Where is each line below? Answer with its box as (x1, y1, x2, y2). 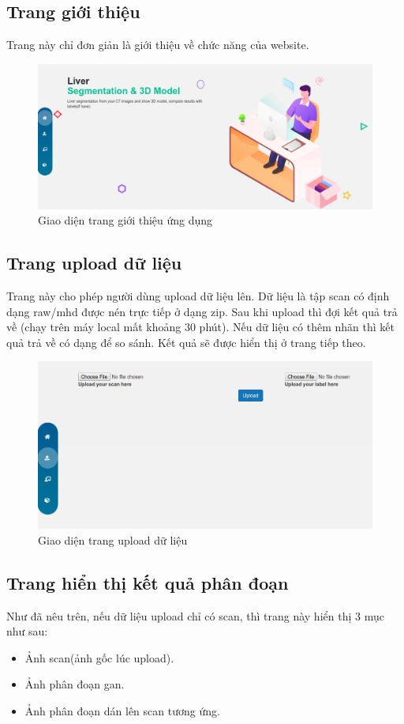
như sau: (6, 623, 48, 639)
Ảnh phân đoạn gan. (24, 676, 125, 692)
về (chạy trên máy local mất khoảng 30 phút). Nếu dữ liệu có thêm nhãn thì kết (6, 319, 395, 335)
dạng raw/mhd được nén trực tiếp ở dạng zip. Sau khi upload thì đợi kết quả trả (6, 303, 398, 319)
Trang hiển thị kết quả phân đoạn (6, 570, 289, 594)
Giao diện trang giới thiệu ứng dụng (38, 212, 213, 228)
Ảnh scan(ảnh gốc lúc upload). (24, 649, 174, 666)
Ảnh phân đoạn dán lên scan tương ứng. (24, 702, 220, 718)
